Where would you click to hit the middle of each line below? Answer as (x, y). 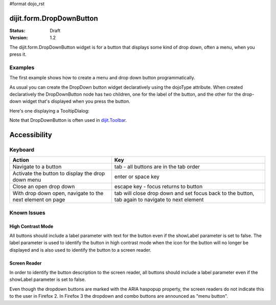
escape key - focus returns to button (158, 187)
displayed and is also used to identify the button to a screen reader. (80, 250)
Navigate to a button (37, 167)
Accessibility (31, 135)
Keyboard (22, 149)
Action (21, 160)
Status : (17, 30)
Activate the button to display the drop (59, 173)
